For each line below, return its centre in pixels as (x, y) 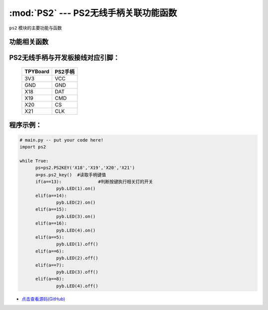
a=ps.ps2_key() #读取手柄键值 (71, 175)
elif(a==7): (50, 265)
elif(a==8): (50, 279)
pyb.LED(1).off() (77, 244)
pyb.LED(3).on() (76, 216)
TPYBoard (37, 71)
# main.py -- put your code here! (62, 140)
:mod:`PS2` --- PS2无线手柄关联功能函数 (93, 13)
